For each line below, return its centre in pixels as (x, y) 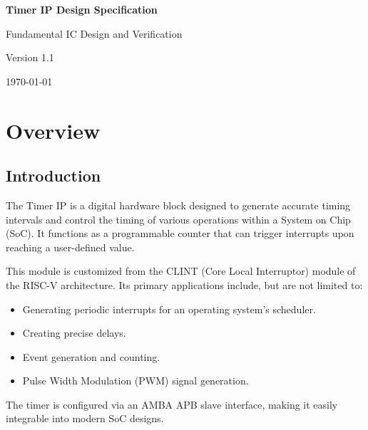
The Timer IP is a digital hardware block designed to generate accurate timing (178, 205)
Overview (53, 130)
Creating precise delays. (74, 333)
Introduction (53, 175)
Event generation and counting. (91, 356)
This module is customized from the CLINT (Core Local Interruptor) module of (181, 271)
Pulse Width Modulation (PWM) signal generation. (136, 381)
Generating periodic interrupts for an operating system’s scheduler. (169, 309)
